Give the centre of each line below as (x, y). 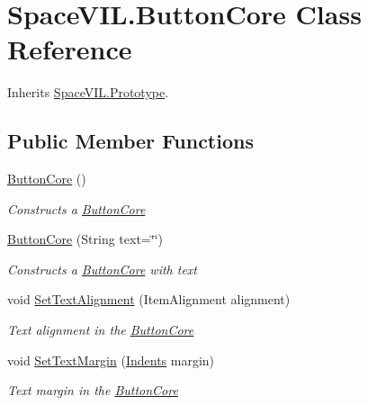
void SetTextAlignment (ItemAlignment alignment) (149, 299)
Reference (70, 49)
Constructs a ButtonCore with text (103, 269)
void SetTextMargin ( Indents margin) (111, 360)
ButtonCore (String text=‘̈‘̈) (85, 239)
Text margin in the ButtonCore (93, 390)
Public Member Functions (130, 141)
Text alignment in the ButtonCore (101, 330)
